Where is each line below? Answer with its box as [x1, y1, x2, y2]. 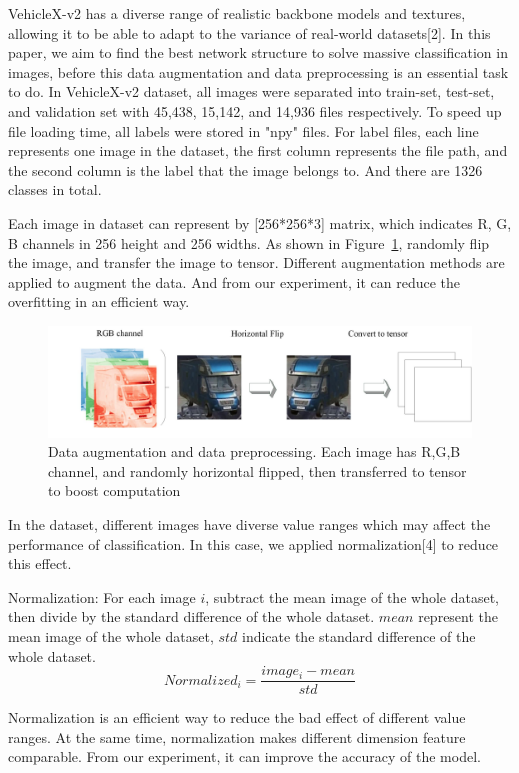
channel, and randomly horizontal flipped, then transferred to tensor [48, 460, 467, 481]
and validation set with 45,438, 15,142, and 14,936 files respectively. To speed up [8, 100, 502, 121]
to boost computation [48, 480, 181, 501]
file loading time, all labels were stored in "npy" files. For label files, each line [8, 120, 479, 141]
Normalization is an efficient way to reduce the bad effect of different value [8, 707, 466, 728]
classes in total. [8, 179, 102, 200]
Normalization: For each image [8, 586, 196, 607]
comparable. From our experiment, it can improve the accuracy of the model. [8, 746, 481, 767]
